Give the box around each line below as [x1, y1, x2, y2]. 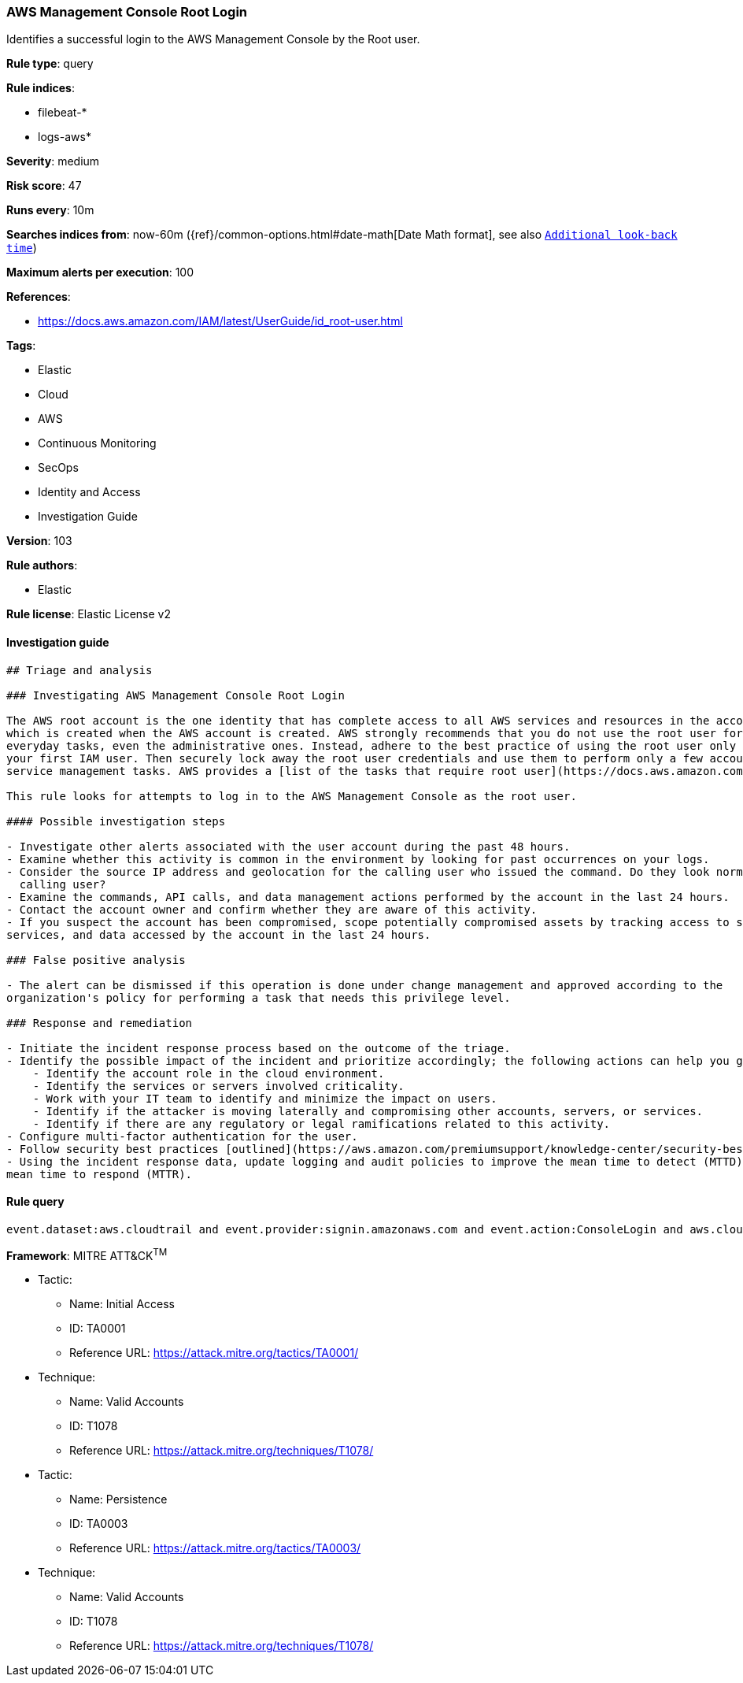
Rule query [6, 1195, 65, 1209]
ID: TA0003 [69, 1517, 128, 1531]
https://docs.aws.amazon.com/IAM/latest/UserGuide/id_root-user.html [38, 314, 403, 328]
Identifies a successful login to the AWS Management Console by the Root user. [6, 32, 420, 46]
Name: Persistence [69, 1492, 168, 1507]
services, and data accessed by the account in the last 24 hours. [6, 928, 431, 941]
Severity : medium [6, 154, 100, 169]
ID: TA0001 [69, 1322, 126, 1336]
